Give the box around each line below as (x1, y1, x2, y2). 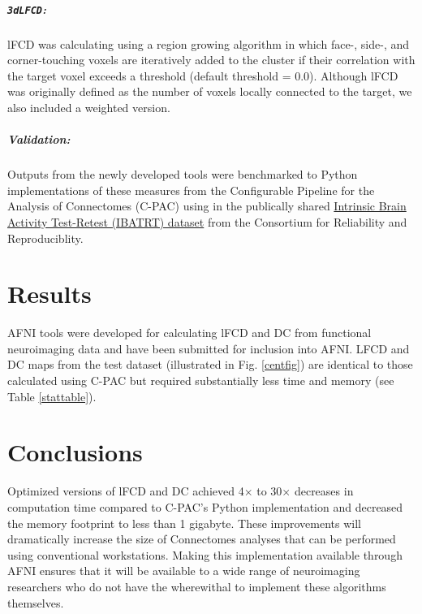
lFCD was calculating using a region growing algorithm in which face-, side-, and (7, 35, 410, 52)
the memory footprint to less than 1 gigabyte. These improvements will (7, 514, 361, 531)
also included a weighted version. (7, 99, 170, 115)
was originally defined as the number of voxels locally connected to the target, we (7, 83, 412, 100)
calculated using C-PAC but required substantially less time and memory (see (7, 372, 394, 389)
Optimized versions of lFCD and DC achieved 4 (7, 482, 244, 499)
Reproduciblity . (7, 229, 84, 246)
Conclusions (7, 435, 143, 469)
